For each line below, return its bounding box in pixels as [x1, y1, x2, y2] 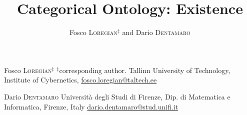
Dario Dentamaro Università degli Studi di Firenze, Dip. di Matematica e [4, 91, 230, 101]
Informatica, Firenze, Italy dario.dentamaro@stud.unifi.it [4, 101, 178, 111]
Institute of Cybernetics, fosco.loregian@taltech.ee [4, 74, 157, 85]
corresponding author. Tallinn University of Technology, [59, 64, 230, 75]
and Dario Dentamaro [122, 27, 190, 37]
